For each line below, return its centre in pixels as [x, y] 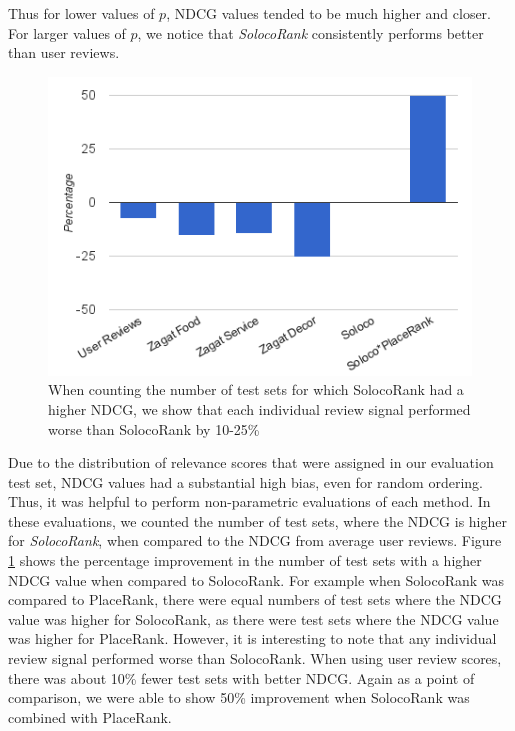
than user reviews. [64, 52]
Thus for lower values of [81, 13]
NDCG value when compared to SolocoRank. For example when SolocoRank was [256, 579]
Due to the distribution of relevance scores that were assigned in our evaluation [251, 462]
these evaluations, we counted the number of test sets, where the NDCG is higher [257, 520]
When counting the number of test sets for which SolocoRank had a [256, 389]
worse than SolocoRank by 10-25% [154, 428]
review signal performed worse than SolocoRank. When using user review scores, [255, 658]
